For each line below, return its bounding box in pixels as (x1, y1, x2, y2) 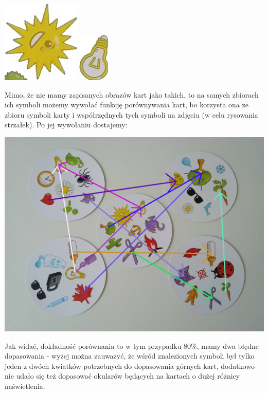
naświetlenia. (5, 380, 45, 391)
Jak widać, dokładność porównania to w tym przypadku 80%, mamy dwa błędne (5, 340, 259, 351)
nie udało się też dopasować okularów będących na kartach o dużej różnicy (5, 370, 240, 381)
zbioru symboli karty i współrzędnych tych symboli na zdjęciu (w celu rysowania (5, 109, 258, 120)
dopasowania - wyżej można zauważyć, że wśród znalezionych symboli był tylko (5, 350, 255, 361)
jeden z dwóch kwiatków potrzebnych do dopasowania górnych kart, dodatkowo (5, 360, 255, 371)
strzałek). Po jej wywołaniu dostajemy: (5, 119, 128, 130)
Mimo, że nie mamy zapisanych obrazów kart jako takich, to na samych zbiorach (5, 89, 259, 100)
